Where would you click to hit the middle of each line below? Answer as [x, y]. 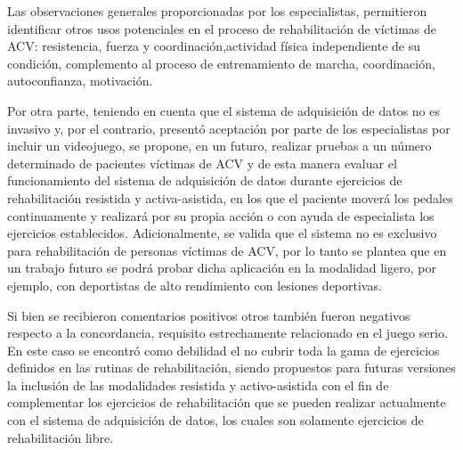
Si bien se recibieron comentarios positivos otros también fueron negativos [209, 315]
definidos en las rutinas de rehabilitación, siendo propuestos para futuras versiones [231, 368]
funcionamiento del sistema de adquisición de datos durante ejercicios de [205, 180]
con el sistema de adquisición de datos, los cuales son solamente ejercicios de [215, 420]
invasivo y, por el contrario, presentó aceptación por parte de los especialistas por [229, 128]
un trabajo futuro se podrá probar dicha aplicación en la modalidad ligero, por [222, 268]
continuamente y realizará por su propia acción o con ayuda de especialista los [221, 215]
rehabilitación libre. [61, 437]
